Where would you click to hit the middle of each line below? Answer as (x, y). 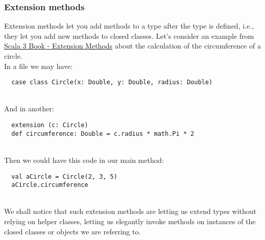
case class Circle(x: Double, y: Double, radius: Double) (112, 82)
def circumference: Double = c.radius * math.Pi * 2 (103, 134)
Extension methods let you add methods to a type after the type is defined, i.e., (129, 26)
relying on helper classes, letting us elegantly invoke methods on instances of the (130, 221)
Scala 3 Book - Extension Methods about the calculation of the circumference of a (133, 46)
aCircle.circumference (50, 185)
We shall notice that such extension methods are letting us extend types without (130, 211)
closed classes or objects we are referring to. (73, 231)
